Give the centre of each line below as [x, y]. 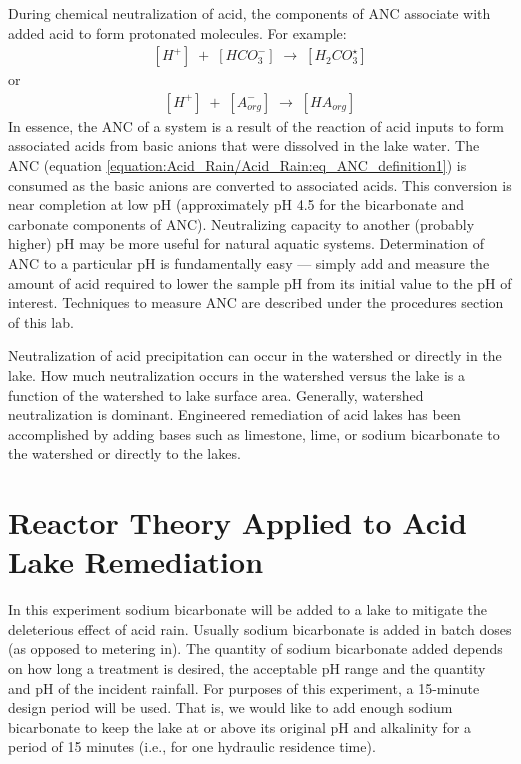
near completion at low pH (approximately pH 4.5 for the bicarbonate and [236, 204]
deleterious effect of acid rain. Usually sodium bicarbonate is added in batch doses [260, 628]
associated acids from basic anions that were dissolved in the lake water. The [244, 145]
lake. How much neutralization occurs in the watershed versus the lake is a [237, 374]
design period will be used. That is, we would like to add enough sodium [230, 707]
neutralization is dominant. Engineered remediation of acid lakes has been [234, 414]
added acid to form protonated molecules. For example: [177, 32]
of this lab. [41, 321]
